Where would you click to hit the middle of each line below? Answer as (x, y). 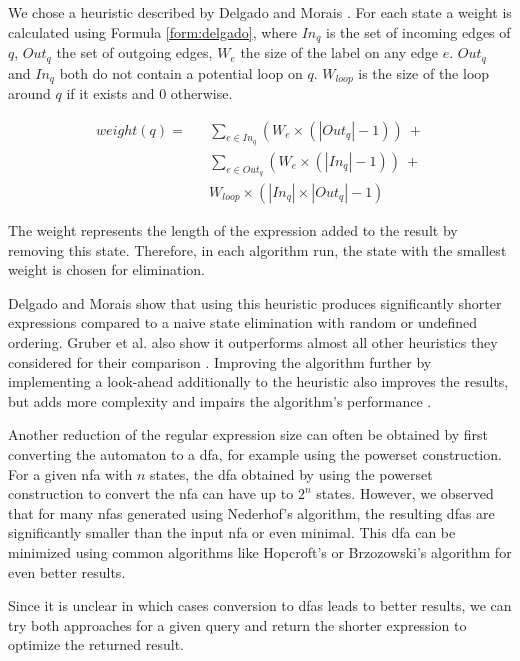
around (29, 92)
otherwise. (201, 92)
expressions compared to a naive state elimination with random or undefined (243, 322)
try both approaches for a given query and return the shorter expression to (237, 624)
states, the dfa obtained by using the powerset (291, 473)
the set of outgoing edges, (134, 52)
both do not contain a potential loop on (181, 72)
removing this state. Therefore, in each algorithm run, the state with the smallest (257, 249)
